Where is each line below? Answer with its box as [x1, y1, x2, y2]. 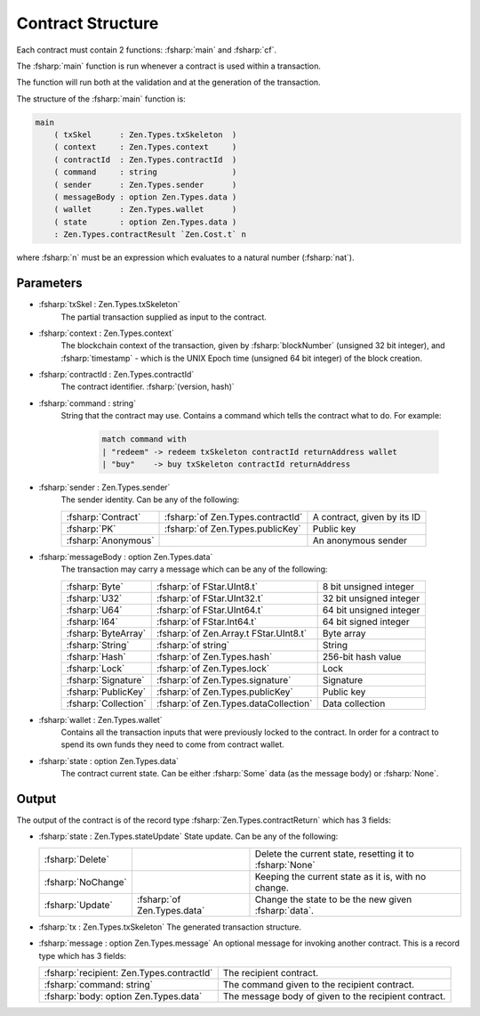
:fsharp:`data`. [254, 904, 315, 916]
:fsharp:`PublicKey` [66, 686, 147, 698]
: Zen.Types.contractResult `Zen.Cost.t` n [53, 230, 246, 240]
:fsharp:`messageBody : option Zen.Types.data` [38, 551, 213, 562]
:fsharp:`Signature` [66, 673, 145, 686]
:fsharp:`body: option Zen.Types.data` [44, 989, 203, 1002]
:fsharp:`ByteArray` [66, 627, 147, 639]
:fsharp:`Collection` [66, 697, 147, 710]
